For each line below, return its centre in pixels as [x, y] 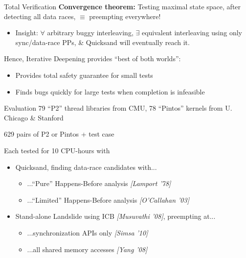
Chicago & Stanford [34, 117]
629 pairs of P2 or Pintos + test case [59, 134]
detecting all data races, [40, 16]
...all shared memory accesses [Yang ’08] [87, 249]
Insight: [27, 33]
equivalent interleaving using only [192, 33]
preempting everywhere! [125, 16]
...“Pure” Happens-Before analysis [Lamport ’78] [99, 183]
